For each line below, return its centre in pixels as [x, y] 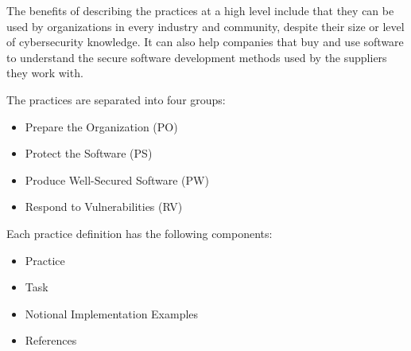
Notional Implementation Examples [112, 313]
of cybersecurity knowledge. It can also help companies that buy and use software [205, 42]
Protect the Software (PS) [89, 153]
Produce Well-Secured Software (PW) [117, 179]
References [51, 340]
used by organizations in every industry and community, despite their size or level [205, 26]
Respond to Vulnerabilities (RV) [104, 207]
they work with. [45, 73]
